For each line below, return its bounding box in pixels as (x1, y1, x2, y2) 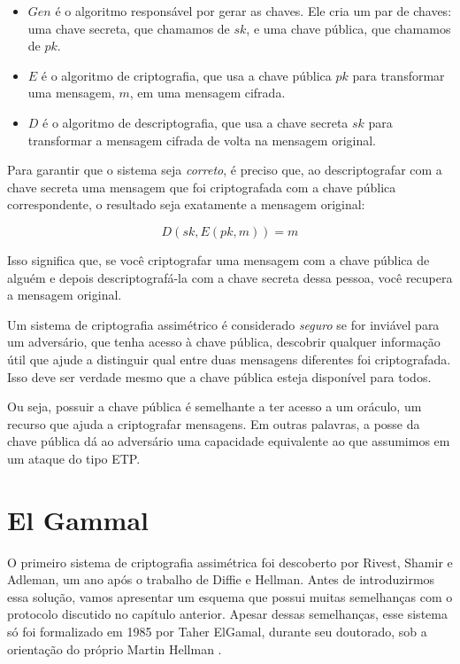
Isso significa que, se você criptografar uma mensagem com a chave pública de (7, 250, 430, 269)
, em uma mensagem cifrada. (129, 83, 286, 102)
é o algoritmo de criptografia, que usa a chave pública (41, 66, 332, 84)
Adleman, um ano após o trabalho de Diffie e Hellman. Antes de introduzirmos (7, 570, 435, 589)
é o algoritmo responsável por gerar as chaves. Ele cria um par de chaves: (55, 2, 452, 20)
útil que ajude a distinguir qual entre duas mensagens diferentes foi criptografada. (7, 349, 451, 368)
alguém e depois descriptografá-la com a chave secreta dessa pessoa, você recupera (7, 268, 453, 286)
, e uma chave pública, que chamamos (246, 19, 451, 37)
